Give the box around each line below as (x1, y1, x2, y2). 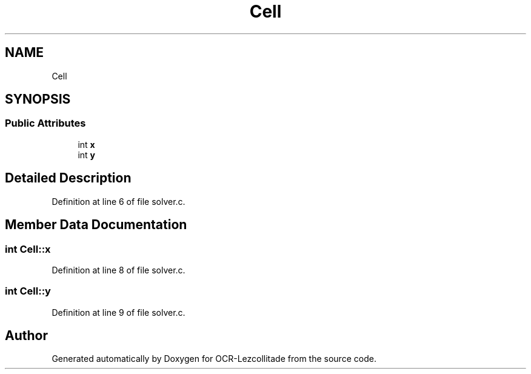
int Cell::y (5, 285, 51, 298)
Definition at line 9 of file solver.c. (52, 307, 185, 318)
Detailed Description (5, 170, 132, 186)
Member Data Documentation (5, 217, 187, 233)
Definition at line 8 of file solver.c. (52, 264, 185, 275)
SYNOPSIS (5, 92, 71, 107)
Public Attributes (5, 117, 86, 130)
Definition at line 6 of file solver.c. (52, 196, 185, 207)
